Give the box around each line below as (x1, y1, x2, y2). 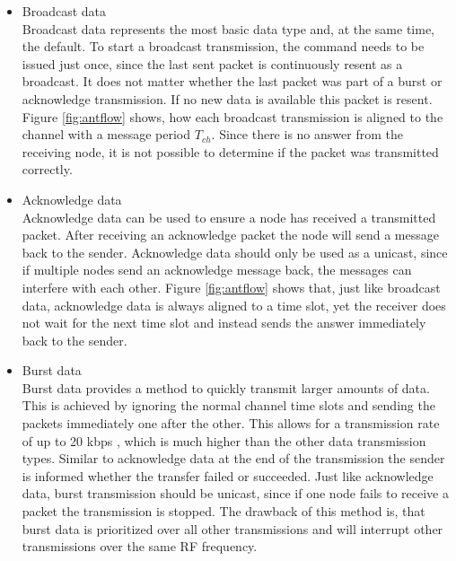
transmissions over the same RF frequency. (22, 537, 258, 556)
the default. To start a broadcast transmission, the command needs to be (22, 37, 425, 56)
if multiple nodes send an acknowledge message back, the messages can (22, 260, 412, 279)
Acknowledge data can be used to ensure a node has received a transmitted (22, 207, 436, 226)
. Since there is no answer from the (211, 125, 403, 144)
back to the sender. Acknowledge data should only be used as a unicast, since (22, 242, 448, 261)
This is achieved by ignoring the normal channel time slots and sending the (22, 396, 435, 415)
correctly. (22, 160, 73, 179)
